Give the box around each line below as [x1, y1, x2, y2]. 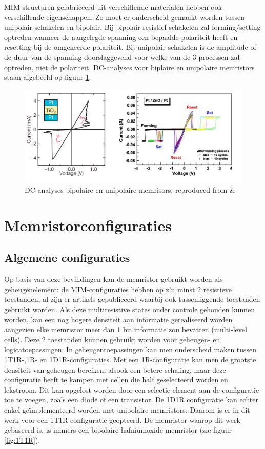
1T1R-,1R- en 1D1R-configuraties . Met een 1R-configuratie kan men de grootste [4, 354, 256, 365]
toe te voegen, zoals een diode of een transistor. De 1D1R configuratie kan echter [4, 394, 258, 405]
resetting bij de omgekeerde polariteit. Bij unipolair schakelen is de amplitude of [4, 42, 256, 52]
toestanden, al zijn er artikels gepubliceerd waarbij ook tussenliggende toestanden [4, 294, 260, 304]
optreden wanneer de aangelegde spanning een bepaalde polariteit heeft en [4, 31, 238, 42]
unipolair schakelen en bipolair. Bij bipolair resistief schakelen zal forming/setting [4, 22, 261, 32]
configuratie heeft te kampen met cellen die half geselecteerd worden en [4, 374, 228, 385]
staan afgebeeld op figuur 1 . [4, 72, 91, 83]
